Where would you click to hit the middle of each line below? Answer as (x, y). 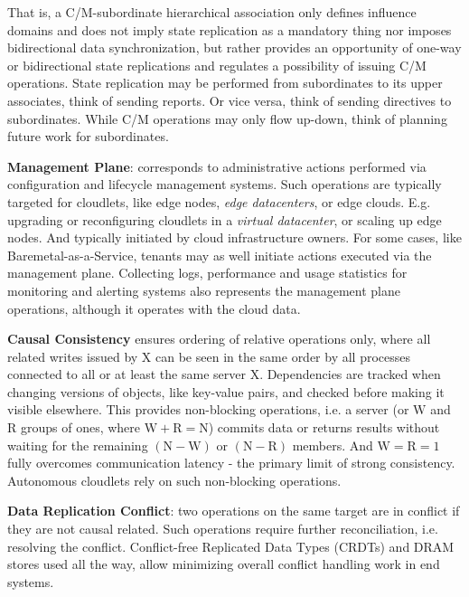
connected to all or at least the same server (127, 374)
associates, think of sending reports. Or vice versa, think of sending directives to (230, 100)
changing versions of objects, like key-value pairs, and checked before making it (226, 391)
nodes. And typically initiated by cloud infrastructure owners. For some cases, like (234, 237)
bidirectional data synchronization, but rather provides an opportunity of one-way (234, 47)
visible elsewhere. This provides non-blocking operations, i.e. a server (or (208, 409)
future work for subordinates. (88, 136)
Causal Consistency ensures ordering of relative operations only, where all (219, 339)
